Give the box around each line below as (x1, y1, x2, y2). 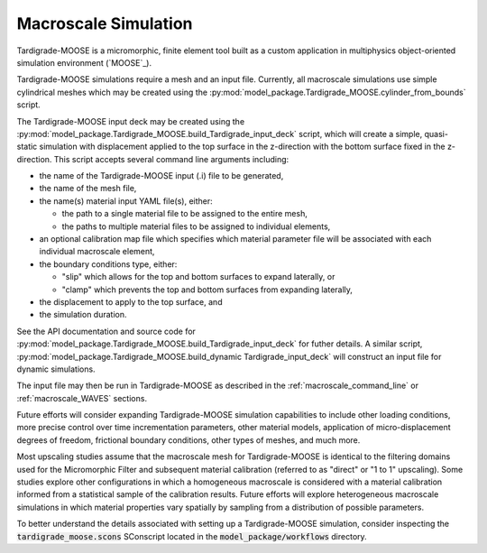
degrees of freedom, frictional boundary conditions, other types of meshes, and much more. (16, 434, 361, 446)
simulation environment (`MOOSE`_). (16, 57, 152, 68)
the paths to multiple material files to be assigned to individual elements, (61, 221, 331, 232)
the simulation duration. (39, 309, 127, 320)
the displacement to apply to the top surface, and (39, 296, 223, 307)
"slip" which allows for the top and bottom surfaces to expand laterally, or (61, 272, 335, 282)
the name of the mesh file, (39, 183, 137, 194)
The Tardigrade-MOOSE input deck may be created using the (16, 115, 245, 126)
